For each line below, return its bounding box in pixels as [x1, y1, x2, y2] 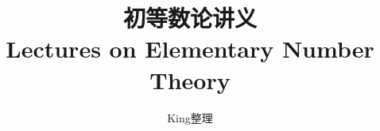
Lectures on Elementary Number [6, 32, 374, 65]
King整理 [167, 109, 213, 125]
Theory [149, 63, 231, 95]
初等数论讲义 [122, 2, 257, 34]
